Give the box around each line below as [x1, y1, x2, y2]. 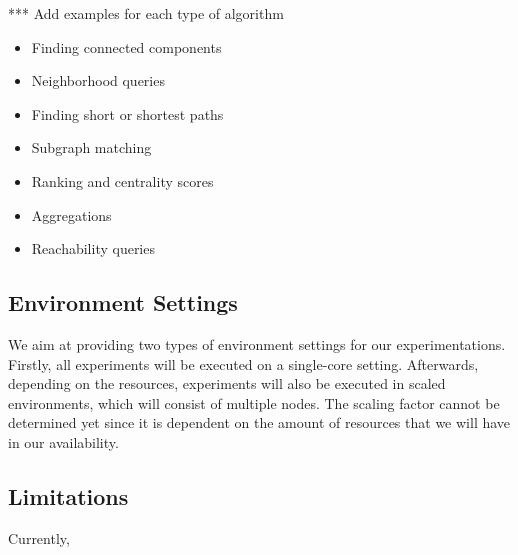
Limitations [8, 480, 129, 511]
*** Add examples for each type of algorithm [8, 3, 284, 23]
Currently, [8, 527, 70, 548]
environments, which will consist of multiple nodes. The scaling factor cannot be [8, 392, 500, 413]
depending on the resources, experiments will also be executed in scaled [8, 373, 446, 394]
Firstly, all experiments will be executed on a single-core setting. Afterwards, [8, 353, 479, 374]
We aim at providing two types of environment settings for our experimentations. [8, 333, 506, 354]
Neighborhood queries [31, 70, 165, 91]
